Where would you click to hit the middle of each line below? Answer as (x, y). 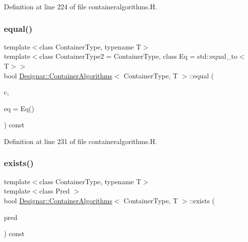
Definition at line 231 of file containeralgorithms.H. (81, 141)
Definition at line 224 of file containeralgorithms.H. (81, 6)
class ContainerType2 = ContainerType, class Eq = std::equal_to (138, 56)
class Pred (55, 191)
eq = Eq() (19, 108)
